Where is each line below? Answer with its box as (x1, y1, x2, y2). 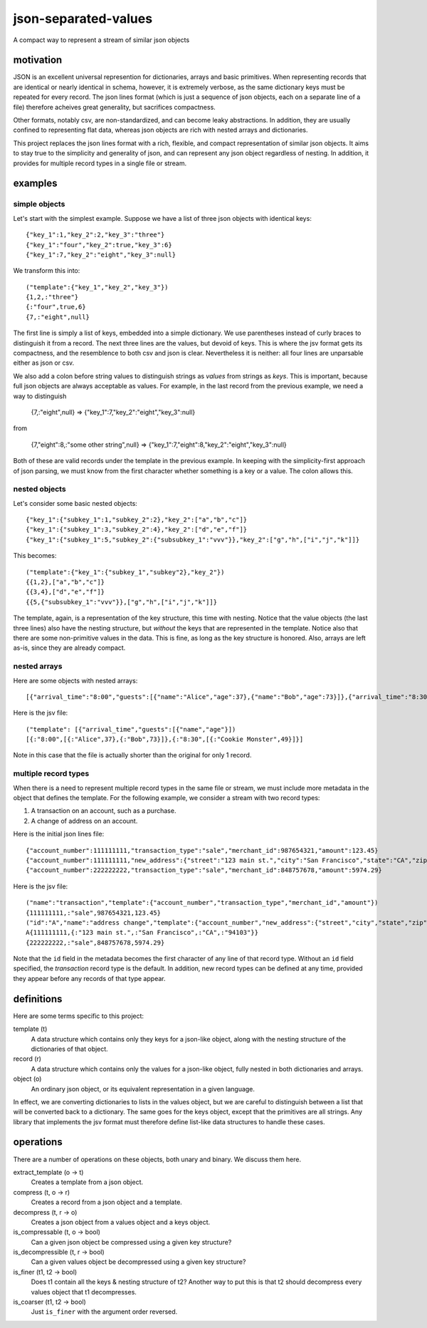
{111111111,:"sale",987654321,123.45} (26, 908, 162, 917)
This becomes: (13, 551, 57, 560)
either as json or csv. (13, 358, 75, 367)
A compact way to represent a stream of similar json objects (13, 36, 190, 44)
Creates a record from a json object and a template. (31, 1198, 183, 1207)
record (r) (13, 1054, 42, 1063)
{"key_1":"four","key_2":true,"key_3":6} (26, 241, 172, 249)
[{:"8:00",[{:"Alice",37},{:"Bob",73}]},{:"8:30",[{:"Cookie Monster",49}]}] (26, 735, 304, 744)
